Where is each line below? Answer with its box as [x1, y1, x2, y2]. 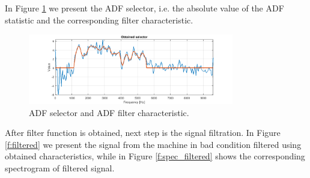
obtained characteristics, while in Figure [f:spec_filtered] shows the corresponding [5, 150, 305, 162]
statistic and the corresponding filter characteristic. [5, 13, 193, 26]
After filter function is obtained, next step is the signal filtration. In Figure [5, 126, 281, 139]
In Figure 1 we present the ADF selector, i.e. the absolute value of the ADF [5, 2, 284, 14]
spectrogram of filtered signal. [5, 162, 115, 174]
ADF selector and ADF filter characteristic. [29, 106, 189, 118]
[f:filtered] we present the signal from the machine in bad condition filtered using [5, 138, 302, 150]
